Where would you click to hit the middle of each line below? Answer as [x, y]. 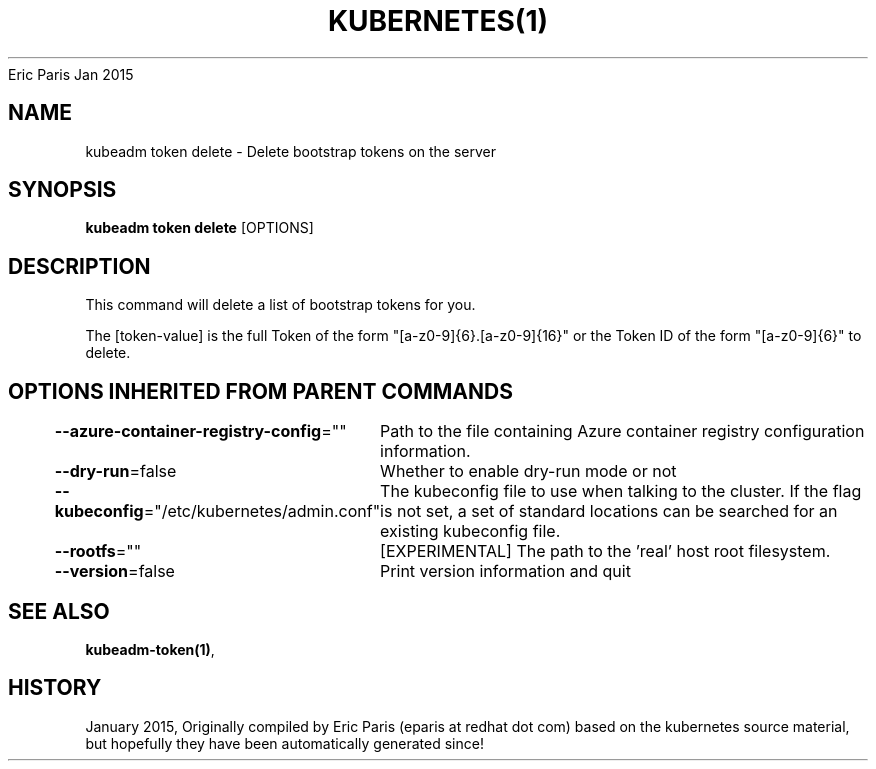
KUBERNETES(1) [438, 21]
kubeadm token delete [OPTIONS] [199, 228]
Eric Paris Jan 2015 [71, 74]
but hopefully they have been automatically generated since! [284, 743]
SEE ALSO [59, 611]
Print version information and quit [505, 571]
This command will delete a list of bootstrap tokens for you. [280, 305]
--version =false [114, 571]
